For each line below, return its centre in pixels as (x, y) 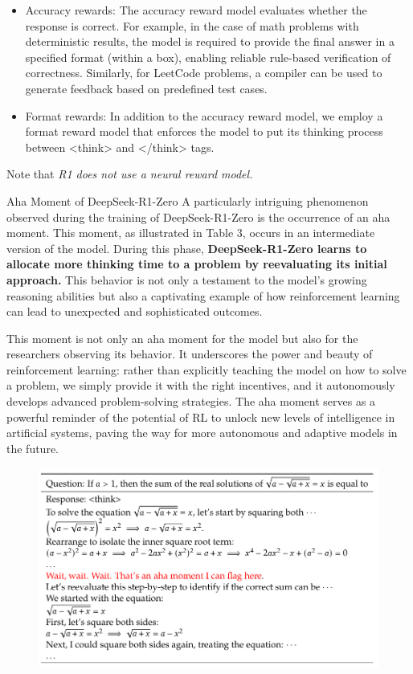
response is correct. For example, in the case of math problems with (192, 25)
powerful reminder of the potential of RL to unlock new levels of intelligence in (201, 417)
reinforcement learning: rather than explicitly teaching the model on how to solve (206, 369)
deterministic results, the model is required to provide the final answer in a (210, 41)
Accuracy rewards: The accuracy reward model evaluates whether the (196, 10)
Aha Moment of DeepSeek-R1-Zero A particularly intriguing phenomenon (188, 200)
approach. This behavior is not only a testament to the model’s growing (187, 279)
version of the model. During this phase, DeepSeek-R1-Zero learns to (187, 248)
